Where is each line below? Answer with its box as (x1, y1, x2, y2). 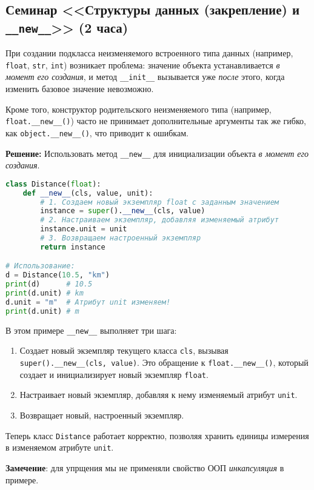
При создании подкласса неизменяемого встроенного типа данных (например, (5, 47, 293, 59)
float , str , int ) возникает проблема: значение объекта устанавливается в (5, 58, 280, 71)
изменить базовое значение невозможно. (5, 82, 154, 95)
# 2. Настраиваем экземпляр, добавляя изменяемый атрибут (40, 216, 279, 225)
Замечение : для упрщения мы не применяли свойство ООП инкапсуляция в (5, 461, 284, 474)
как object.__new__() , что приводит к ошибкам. (5, 126, 189, 139)
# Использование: (5, 262, 75, 271)
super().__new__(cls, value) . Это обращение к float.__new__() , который (19, 356, 309, 369)
